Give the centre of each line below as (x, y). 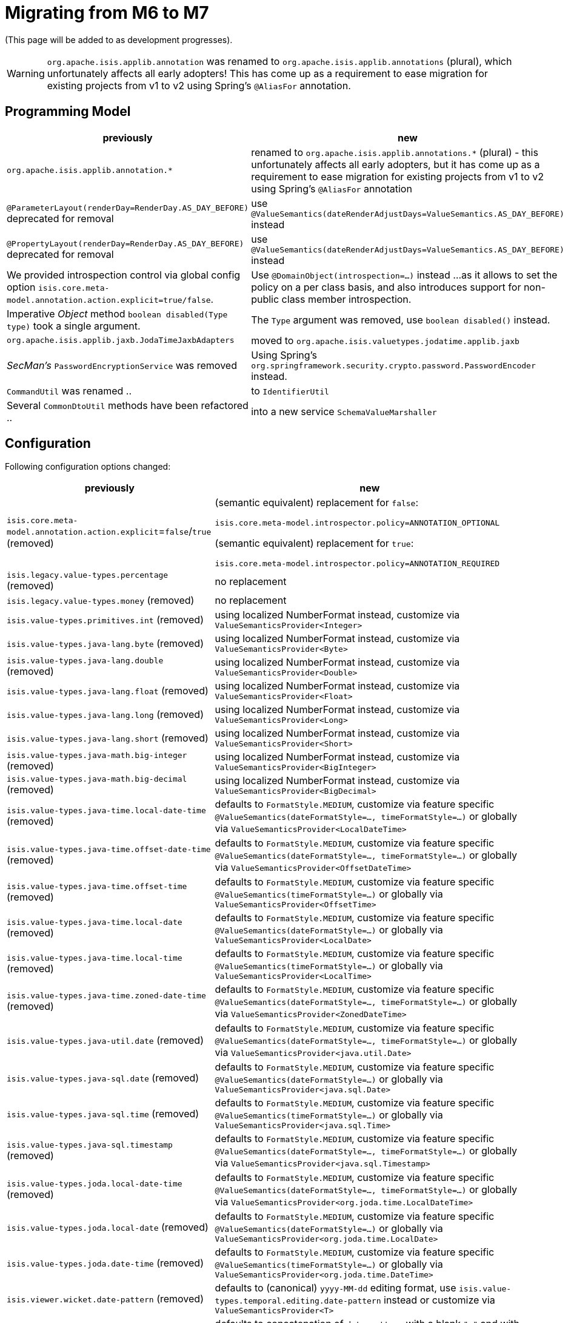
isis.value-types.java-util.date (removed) (105, 1040)
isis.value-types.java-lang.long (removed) (105, 714)
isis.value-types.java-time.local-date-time (106, 810)
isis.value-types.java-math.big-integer (97, 756)
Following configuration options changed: (88, 467)
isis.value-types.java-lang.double (85, 661)
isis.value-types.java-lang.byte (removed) (105, 643)
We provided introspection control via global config (124, 275)
